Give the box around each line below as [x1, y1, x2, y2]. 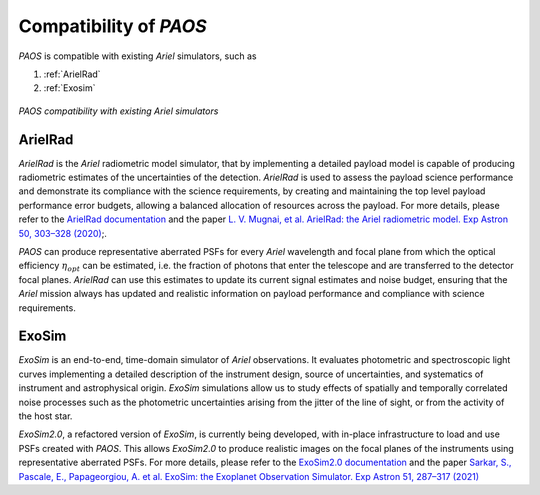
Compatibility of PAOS [18, 15, 207, 37]
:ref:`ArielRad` [43, 68, 101, 80]
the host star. [18, 410, 73, 422]
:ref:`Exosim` [43, 82, 96, 94]
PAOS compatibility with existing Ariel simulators [18, 105, 219, 117]
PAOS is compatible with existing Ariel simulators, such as [18, 50, 257, 62]
